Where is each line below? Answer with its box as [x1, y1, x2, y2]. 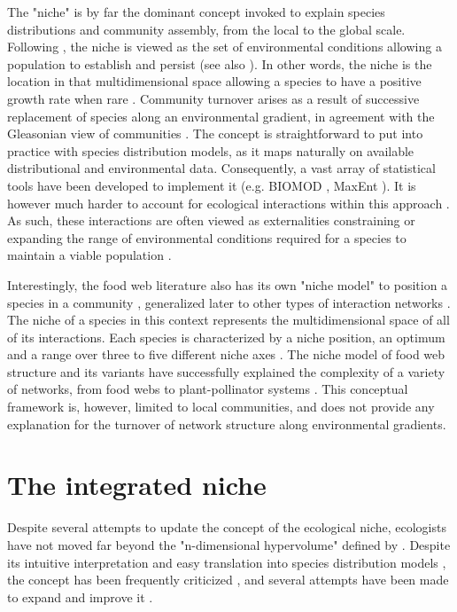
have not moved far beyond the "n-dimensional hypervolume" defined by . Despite [7, 535, 451, 553]
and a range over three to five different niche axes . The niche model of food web [7, 345, 445, 364]
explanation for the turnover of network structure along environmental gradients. [7, 414, 446, 433]
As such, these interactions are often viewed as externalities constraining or [7, 211, 415, 230]
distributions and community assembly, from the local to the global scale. [7, 20, 406, 38]
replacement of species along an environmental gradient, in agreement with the [7, 106, 435, 125]
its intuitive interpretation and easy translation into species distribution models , [7, 553, 446, 571]
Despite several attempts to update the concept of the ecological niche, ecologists [7, 518, 446, 537]
